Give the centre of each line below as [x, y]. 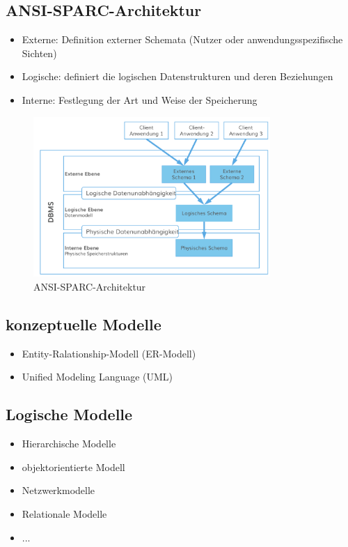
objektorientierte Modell [73, 467]
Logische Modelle [69, 414]
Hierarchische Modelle [69, 444]
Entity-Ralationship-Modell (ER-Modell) [109, 353]
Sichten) [39, 53]
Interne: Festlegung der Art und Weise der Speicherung [140, 99]
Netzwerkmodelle [58, 490]
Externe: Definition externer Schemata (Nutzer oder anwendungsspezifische [182, 39]
